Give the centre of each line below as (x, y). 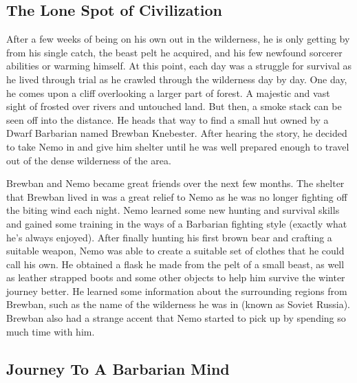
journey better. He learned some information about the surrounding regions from (177, 291)
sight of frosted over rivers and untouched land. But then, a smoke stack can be (174, 106)
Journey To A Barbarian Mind (118, 368)
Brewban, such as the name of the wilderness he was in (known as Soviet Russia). (178, 304)
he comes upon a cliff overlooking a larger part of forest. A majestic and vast (168, 92)
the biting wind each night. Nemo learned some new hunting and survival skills (173, 210)
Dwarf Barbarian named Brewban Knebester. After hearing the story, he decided (177, 133)
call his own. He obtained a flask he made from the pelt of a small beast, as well (175, 264)
